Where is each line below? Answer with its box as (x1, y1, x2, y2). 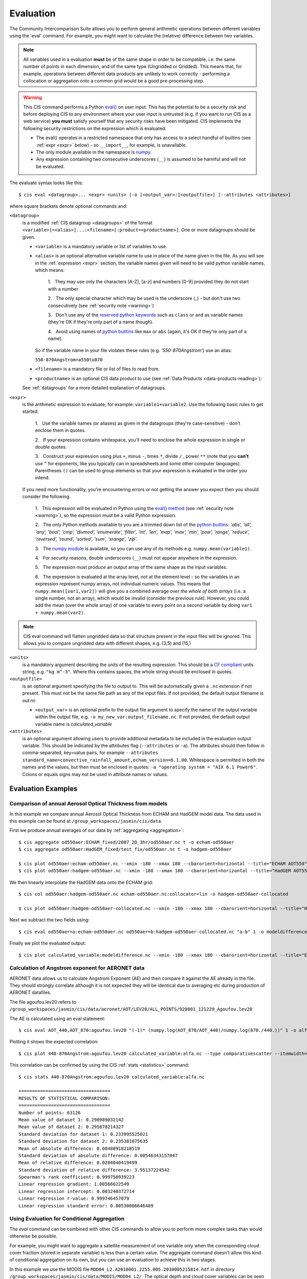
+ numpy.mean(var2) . (35, 609, 85, 615)
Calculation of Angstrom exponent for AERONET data (9, 964, 145, 972)
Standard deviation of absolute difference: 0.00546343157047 (18, 1153, 178, 1158)
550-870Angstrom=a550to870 (35, 357, 103, 363)
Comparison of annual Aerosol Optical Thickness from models (9, 800, 168, 807)
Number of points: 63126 (18, 1110, 81, 1115)
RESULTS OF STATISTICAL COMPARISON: (18, 1095, 111, 1101)
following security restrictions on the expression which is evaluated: (23, 125, 166, 131)
